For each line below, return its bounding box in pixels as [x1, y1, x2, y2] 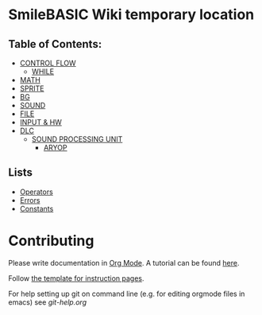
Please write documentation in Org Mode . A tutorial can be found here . [8, 258, 240, 267]
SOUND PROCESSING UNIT [31, 134, 123, 144]
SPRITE [19, 84, 44, 93]
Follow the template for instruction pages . [8, 273, 144, 283]
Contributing [8, 232, 94, 250]
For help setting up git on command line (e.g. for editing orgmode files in [8, 289, 245, 298]
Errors [19, 195, 40, 204]
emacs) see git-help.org [8, 297, 87, 307]
